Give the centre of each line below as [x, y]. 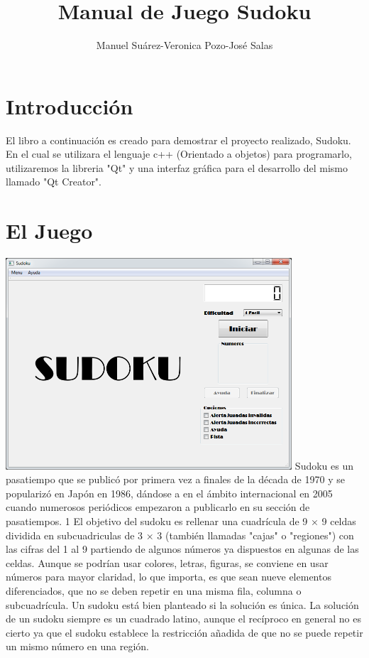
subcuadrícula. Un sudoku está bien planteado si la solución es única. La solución [182, 604]
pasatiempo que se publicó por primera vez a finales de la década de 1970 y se [175, 479]
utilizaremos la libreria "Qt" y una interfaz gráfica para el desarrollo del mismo [177, 167]
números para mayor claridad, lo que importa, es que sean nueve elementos [169, 577]
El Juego [49, 231]
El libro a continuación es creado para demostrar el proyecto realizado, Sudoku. [178, 140]
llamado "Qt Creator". [54, 182]
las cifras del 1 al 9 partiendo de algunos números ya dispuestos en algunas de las [182, 549]
